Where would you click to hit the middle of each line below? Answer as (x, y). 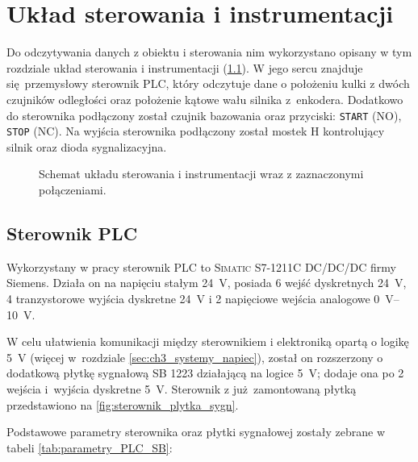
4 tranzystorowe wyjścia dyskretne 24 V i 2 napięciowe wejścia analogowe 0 (193, 298)
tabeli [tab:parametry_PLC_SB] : (90, 447)
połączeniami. (73, 189)
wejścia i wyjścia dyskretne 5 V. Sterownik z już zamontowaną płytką (182, 388)
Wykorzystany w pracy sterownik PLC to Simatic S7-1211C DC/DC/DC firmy (201, 266)
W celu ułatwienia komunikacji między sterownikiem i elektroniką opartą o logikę (208, 341)
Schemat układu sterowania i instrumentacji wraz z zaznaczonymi (201, 174)
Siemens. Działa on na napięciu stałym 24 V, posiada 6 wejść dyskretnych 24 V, (207, 283)
